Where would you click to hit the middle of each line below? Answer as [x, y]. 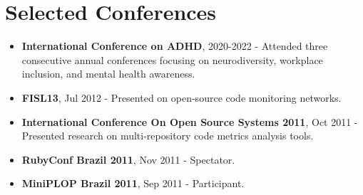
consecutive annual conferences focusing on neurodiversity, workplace [172, 59]
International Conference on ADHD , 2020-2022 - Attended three [175, 46]
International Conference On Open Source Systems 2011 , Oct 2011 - [190, 121]
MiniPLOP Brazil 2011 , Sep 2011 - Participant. [133, 183]
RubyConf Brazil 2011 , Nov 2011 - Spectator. [128, 159]
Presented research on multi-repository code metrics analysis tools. [168, 136]
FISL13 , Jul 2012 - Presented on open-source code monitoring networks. [181, 97]
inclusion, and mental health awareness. [108, 74]
